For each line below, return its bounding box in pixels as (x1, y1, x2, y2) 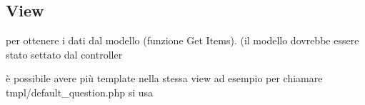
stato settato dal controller (6, 46, 123, 61)
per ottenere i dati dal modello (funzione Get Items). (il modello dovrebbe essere (6, 33, 359, 48)
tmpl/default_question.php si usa (6, 84, 153, 99)
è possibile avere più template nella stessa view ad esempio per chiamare (6, 71, 323, 86)
